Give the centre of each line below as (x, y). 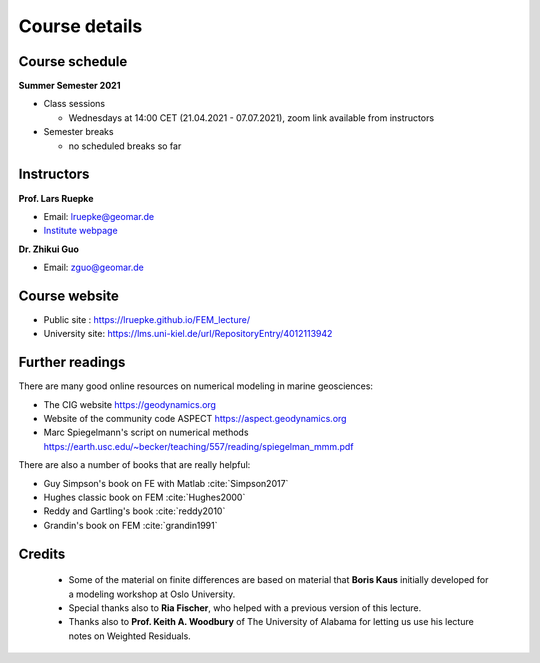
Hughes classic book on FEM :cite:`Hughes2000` (144, 497)
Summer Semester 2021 (69, 86)
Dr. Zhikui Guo (49, 249)
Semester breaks (78, 132)
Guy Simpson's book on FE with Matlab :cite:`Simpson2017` (166, 483)
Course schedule (73, 61)
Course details (80, 26)
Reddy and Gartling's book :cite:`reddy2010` (134, 511)
